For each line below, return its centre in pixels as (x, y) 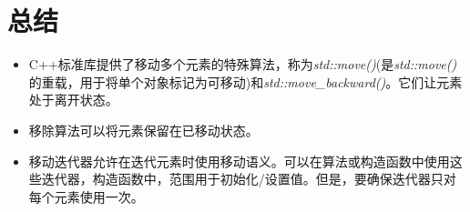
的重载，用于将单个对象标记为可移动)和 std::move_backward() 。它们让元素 (245, 81)
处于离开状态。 (73, 100)
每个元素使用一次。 (86, 196)
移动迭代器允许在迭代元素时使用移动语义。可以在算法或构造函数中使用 (239, 161)
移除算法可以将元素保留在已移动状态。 (143, 130)
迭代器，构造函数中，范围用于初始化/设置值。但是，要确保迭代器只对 (249, 179)
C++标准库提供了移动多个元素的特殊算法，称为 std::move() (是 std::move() (243, 64)
